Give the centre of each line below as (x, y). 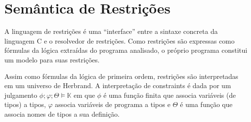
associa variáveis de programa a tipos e (113, 104)
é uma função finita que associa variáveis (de (170, 95)
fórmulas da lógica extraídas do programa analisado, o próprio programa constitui (126, 50)
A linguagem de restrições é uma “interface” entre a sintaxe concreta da (111, 31)
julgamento (21, 95)
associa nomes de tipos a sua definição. (62, 114)
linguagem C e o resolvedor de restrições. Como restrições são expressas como (119, 40)
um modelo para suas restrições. (52, 59)
